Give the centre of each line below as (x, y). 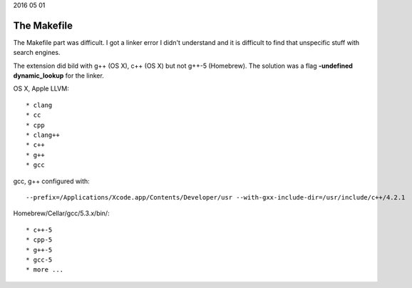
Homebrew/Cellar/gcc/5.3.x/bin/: (61, 213)
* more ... (45, 270)
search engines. (37, 53)
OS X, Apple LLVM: (41, 88)
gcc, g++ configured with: (52, 181)
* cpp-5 (39, 240)
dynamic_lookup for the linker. (59, 76)
